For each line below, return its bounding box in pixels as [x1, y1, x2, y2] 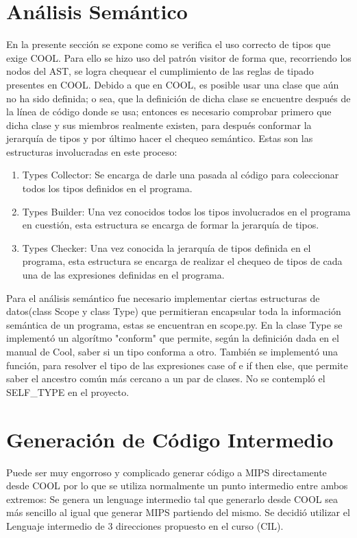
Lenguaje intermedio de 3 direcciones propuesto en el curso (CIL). [6, 518, 284, 533]
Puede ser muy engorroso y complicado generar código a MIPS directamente [6, 465, 327, 479]
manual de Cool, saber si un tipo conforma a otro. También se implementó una [6, 344, 338, 358]
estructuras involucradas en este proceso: [6, 144, 177, 159]
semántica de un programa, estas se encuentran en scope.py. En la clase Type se [6, 317, 343, 331]
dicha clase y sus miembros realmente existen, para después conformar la [6, 117, 312, 132]
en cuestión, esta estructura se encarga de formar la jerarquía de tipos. [22, 218, 319, 232]
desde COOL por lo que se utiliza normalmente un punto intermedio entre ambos [6, 478, 348, 493]
